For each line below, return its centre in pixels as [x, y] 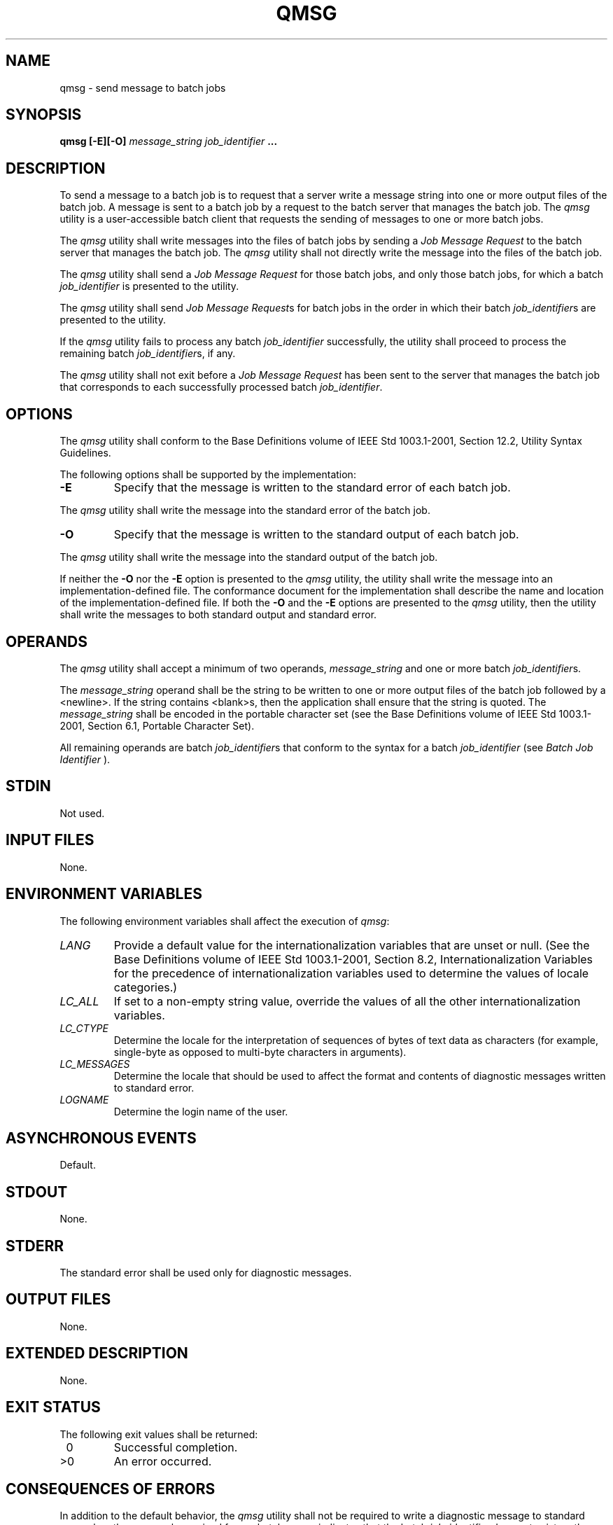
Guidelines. [85, 453]
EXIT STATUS [53, 1407]
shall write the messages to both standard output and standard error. [218, 615]
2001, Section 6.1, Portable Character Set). [157, 725]
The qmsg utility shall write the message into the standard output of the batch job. [249, 557]
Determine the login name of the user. [201, 1111]
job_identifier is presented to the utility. [149, 286]
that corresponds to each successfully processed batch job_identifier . [221, 387]
